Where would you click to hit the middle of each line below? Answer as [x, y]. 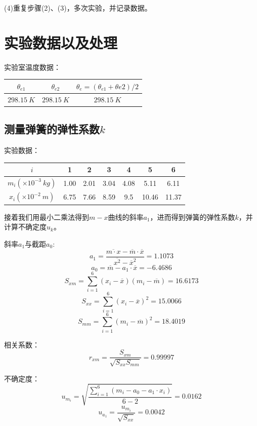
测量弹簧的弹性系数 [52, 129]
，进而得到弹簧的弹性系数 [192, 217]
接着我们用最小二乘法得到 [47, 217]
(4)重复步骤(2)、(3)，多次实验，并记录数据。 [78, 8]
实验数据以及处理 [61, 42]
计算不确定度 [25, 227]
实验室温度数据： [32, 67]
